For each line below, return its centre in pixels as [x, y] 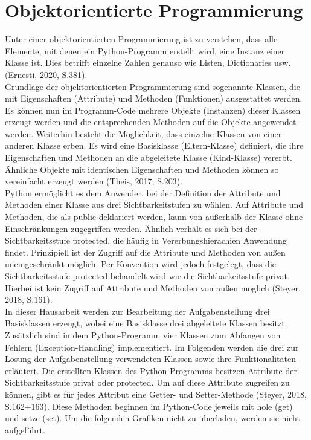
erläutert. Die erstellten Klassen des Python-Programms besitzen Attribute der [151, 370]
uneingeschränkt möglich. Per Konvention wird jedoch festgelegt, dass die [141, 264]
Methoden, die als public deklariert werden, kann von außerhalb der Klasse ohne [154, 217]
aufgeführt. [25, 429]
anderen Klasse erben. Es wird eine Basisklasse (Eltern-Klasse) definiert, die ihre [154, 145]
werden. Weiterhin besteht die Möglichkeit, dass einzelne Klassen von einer [143, 133]
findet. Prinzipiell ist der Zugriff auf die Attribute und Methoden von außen [145, 252]
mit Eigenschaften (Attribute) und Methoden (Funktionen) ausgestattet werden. [154, 98]
